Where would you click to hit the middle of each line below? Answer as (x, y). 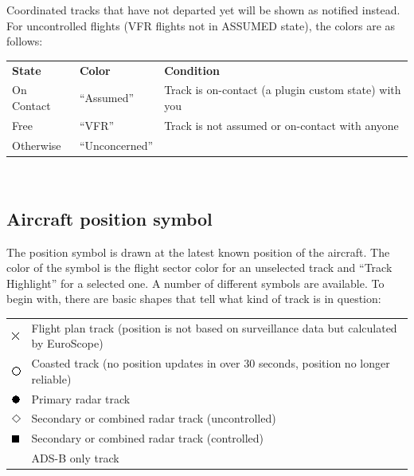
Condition (192, 70)
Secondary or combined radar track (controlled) (148, 438)
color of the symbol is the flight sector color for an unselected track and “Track (199, 268)
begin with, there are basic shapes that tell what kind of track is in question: (194, 299)
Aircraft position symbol (109, 218)
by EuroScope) (67, 343)
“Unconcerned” (116, 145)
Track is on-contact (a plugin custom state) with (283, 90)
